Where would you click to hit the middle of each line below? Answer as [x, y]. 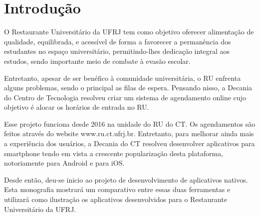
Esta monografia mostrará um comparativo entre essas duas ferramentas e [117, 189]
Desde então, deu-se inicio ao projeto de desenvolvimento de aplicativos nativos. [126, 179]
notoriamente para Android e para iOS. [64, 163]
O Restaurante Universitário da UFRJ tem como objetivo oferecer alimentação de [129, 32]
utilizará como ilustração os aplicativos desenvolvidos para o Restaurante [116, 199]
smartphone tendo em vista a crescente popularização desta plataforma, [114, 153]
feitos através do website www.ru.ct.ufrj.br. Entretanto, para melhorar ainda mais [129, 133]
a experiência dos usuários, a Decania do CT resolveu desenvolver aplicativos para [129, 143]
